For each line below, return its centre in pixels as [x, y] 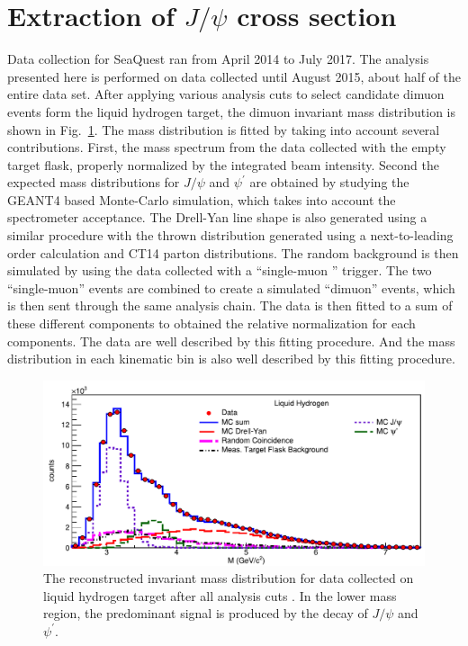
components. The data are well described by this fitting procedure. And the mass [231, 341]
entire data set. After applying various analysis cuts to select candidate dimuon [226, 94]
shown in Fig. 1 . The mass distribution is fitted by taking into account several [224, 129]
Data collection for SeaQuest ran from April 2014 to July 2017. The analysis [218, 59]
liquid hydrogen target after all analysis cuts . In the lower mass [220, 595]
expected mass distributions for [94, 182]
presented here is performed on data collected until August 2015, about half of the [234, 76]
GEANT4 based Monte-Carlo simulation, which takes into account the [202, 199]
